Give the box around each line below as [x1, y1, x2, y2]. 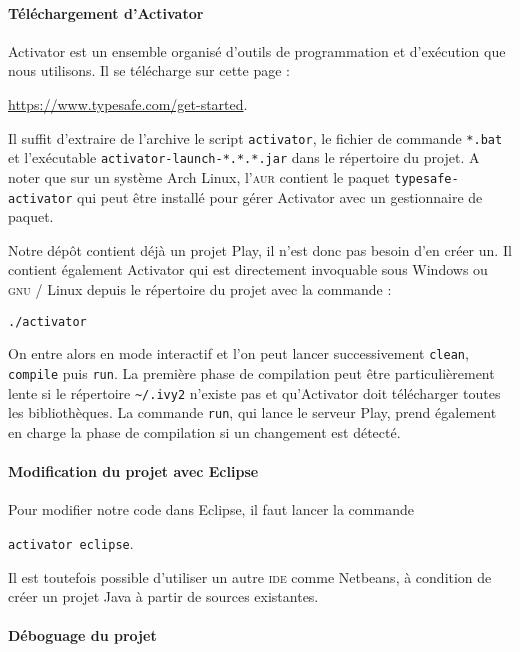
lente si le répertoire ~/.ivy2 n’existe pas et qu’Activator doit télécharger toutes [8, 382, 501, 403]
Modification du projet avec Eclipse [8, 461, 259, 482]
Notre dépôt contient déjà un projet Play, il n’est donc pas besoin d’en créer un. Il [8, 239, 512, 260]
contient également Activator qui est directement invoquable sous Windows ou [8, 259, 488, 280]
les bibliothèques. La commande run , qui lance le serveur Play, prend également [8, 402, 497, 423]
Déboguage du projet [8, 625, 157, 646]
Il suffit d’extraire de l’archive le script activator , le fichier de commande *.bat [8, 127, 503, 148]
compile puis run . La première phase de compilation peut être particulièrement [8, 362, 495, 383]
